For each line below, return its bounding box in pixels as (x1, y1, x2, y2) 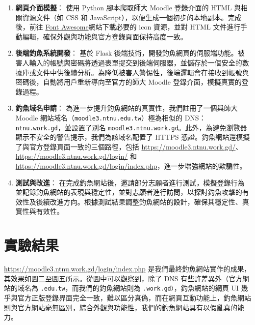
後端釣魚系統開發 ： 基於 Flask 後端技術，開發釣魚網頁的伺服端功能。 (15, 48, 238, 58)
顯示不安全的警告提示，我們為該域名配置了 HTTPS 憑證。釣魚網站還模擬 (15, 132, 250, 142)
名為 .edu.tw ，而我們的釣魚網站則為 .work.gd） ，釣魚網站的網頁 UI (24, 283, 239, 293)
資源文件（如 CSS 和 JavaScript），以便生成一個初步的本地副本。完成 (22, 12, 242, 22)
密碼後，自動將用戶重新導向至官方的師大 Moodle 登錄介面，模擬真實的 (15, 77, 242, 87)
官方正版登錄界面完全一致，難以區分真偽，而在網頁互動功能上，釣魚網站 (17, 292, 251, 302)
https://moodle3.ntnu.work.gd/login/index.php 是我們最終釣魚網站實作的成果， (4, 264, 251, 274)
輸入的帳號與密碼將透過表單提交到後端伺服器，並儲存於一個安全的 (29, 57, 242, 67)
